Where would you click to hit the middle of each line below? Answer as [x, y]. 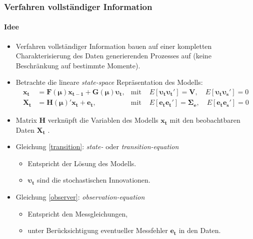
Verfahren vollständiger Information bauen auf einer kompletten [114, 46]
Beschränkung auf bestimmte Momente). [78, 65]
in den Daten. [200, 230]
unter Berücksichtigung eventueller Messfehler [98, 230]
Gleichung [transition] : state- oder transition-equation [97, 146]
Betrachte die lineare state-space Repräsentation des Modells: [109, 82]
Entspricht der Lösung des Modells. [82, 163]
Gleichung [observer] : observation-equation [80, 197]
